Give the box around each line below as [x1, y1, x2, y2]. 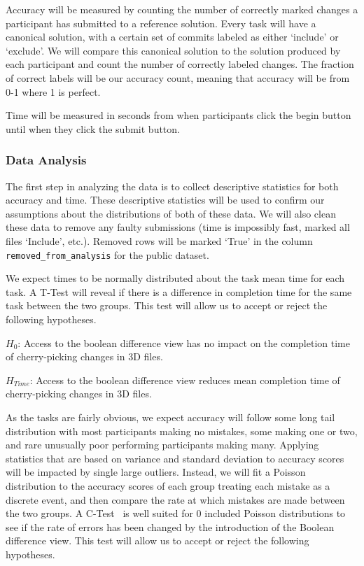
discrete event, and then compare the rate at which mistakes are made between [6, 492, 345, 507]
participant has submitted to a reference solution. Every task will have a [6, 15, 316, 30]
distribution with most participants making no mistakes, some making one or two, [6, 423, 358, 438]
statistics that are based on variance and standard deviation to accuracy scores [6, 451, 344, 465]
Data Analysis [6, 151, 87, 169]
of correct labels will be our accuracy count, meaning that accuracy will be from [6, 70, 350, 85]
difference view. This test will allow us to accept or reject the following [6, 533, 309, 548]
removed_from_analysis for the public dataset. [6, 247, 209, 262]
